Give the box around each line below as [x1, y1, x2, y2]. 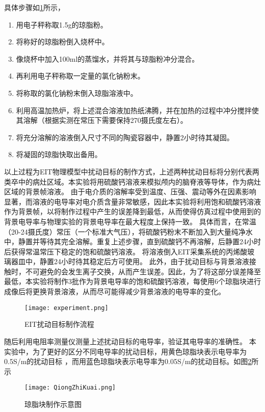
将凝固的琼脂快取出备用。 [16, 149, 102, 160]
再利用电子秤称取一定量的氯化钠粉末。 [16, 70, 145, 81]
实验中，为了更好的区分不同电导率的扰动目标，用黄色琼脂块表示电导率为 [4, 346, 247, 356]
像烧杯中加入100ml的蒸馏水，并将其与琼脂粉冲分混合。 [16, 53, 199, 64]
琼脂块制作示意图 [24, 398, 82, 409]
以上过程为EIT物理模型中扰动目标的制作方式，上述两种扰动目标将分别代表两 [4, 166, 259, 176]
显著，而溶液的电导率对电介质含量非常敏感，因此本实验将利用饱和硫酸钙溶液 [4, 196, 261, 207]
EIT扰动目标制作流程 [24, 319, 94, 329]
